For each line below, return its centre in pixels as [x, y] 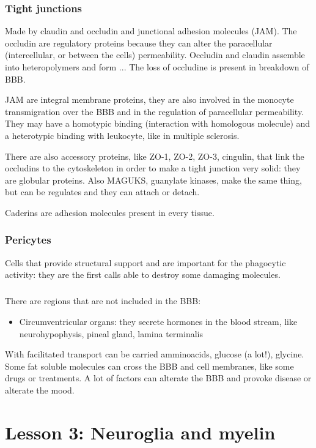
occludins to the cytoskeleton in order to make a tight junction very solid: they [153, 168]
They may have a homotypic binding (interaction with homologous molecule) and [158, 123]
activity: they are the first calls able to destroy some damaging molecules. [143, 274]
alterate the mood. [40, 390]
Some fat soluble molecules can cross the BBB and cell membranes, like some [149, 366]
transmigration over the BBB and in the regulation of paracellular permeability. [155, 111]
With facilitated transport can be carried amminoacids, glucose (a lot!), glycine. [155, 354]
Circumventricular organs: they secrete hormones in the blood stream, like [158, 321]
